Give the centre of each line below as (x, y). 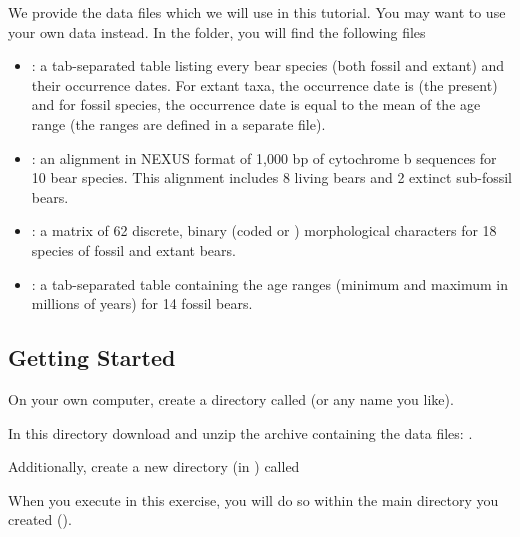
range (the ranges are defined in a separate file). (178, 123)
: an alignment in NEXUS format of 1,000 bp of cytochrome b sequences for (264, 157)
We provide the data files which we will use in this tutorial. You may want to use (257, 12)
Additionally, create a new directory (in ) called (154, 466)
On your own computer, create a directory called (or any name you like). (231, 398)
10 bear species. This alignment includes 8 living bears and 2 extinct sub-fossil (271, 177)
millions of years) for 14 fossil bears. (142, 303)
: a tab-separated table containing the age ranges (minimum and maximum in (270, 283)
